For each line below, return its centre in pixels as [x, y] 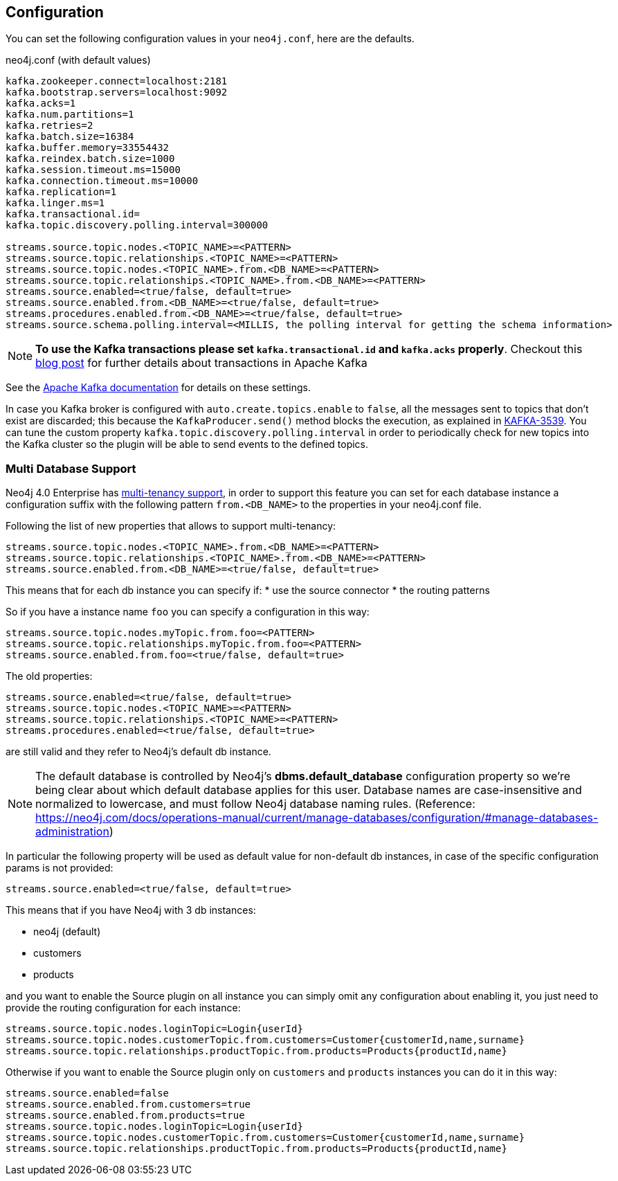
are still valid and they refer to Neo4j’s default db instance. [138, 752]
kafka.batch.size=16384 [70, 137]
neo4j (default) [67, 932]
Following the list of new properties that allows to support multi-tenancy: [171, 526]
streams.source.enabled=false [88, 1093]
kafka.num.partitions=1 [70, 115]
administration [72, 832]
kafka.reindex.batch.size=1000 [90, 159]
